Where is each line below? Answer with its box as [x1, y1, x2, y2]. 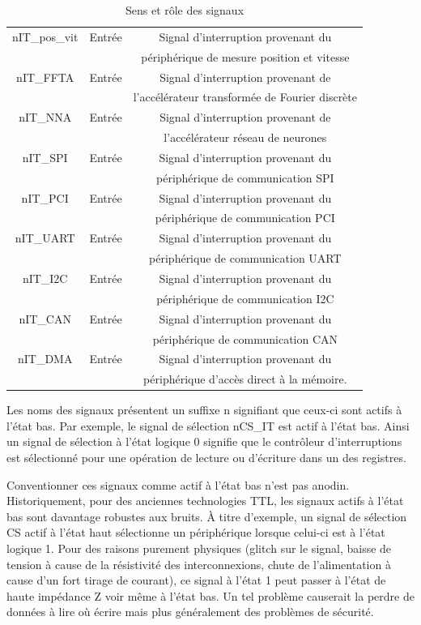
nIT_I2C [22, 269, 68, 286]
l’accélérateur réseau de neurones [164, 129, 327, 146]
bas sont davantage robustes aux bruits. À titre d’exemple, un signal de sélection [6, 507, 407, 524]
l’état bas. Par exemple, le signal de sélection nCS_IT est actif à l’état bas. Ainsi [6, 417, 410, 434]
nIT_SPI [22, 148, 68, 165]
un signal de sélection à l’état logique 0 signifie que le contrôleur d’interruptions [6, 433, 402, 450]
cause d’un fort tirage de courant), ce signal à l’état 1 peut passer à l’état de [6, 571, 386, 589]
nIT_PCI [21, 189, 69, 206]
